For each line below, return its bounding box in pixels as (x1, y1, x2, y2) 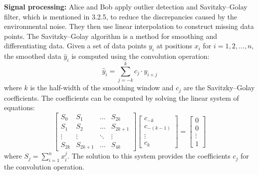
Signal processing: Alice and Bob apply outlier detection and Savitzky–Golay (4, 1, 248, 11)
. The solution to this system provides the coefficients (67, 151, 231, 161)
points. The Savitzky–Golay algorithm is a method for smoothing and (4, 30, 218, 41)
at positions (156, 40, 193, 51)
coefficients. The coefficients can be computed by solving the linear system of (4, 92, 239, 103)
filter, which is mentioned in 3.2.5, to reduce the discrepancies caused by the (4, 11, 238, 21)
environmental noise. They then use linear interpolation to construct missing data (4, 21, 254, 31)
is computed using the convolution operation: (71, 51, 210, 61)
